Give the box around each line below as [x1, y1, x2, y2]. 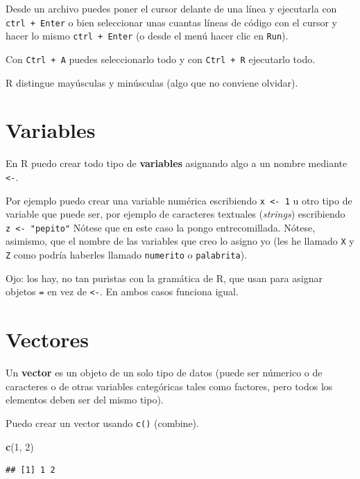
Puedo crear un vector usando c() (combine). [6, 415, 199, 430]
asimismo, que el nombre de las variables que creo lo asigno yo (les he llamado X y [6, 234, 354, 248]
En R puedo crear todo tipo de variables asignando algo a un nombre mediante [6, 156, 348, 171]
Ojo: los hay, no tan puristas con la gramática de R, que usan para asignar [6, 270, 323, 285]
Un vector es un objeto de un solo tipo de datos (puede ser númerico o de [6, 365, 323, 380]
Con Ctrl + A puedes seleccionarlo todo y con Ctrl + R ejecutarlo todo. [6, 51, 316, 66]
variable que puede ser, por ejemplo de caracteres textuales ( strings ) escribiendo [6, 207, 345, 221]
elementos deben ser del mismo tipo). [6, 392, 164, 407]
